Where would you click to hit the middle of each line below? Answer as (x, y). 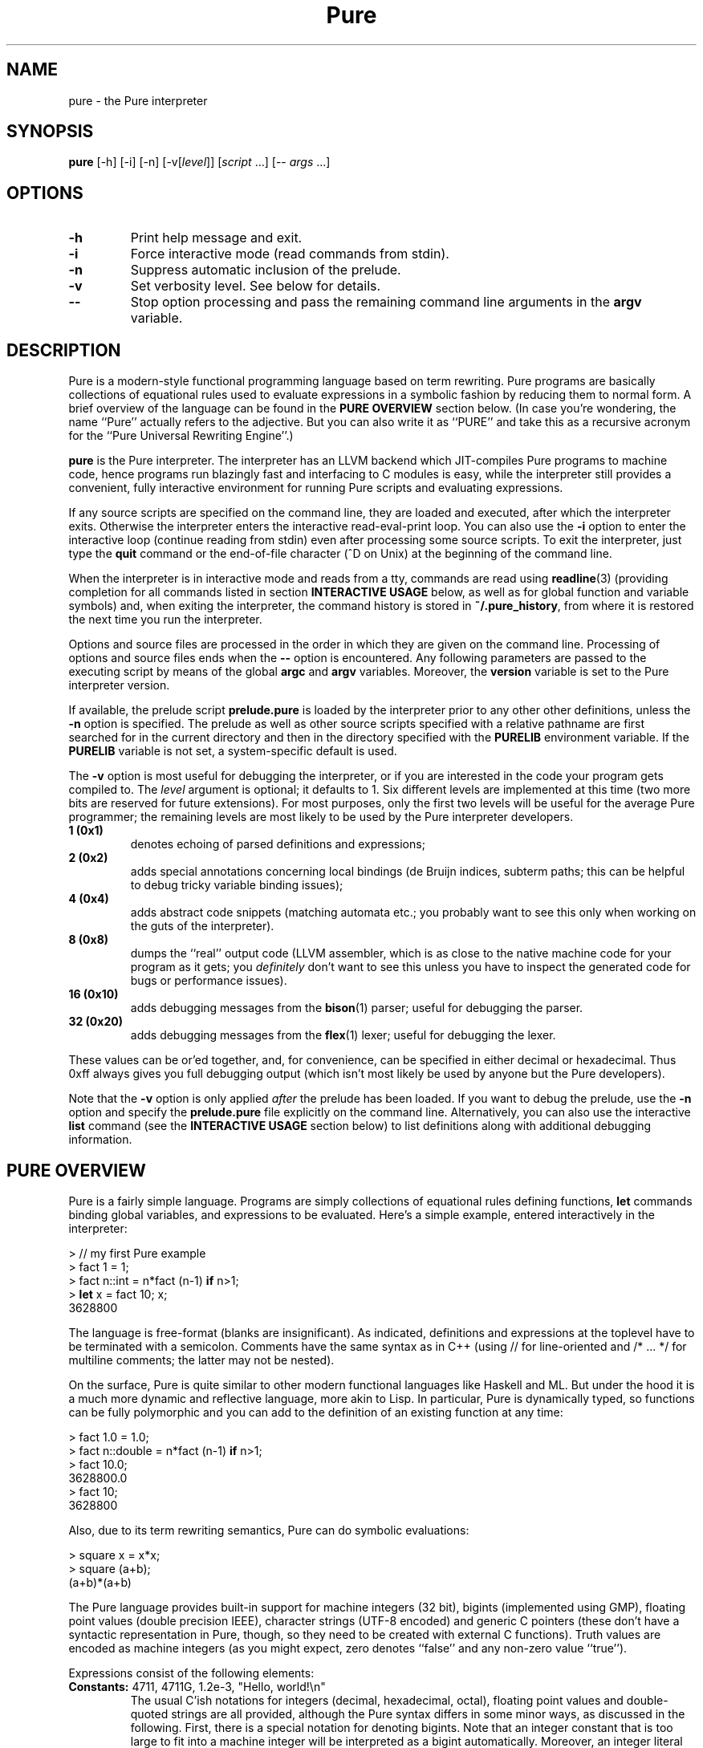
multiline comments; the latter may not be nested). (201, 1360)
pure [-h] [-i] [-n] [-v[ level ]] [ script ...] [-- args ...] (199, 162)
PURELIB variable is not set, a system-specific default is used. (233, 751)
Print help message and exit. (216, 238)
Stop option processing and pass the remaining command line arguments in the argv (386, 302)
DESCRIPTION (64, 350)
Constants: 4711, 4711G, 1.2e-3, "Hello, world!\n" (197, 1686)
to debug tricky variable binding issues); (237, 885)
